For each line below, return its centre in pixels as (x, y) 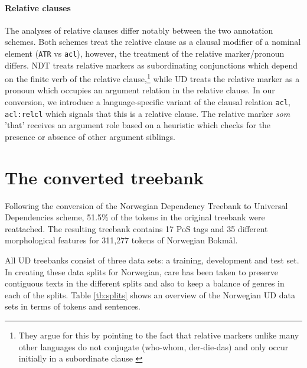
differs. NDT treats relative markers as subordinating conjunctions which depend (151, 65)
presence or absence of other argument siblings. (90, 136)
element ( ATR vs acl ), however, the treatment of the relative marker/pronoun (145, 53)
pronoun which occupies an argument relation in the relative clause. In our (140, 90)
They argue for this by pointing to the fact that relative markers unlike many (159, 335)
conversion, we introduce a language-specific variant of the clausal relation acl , (148, 102)
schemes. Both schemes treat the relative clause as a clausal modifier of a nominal (153, 42)
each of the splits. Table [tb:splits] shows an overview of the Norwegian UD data (150, 294)
